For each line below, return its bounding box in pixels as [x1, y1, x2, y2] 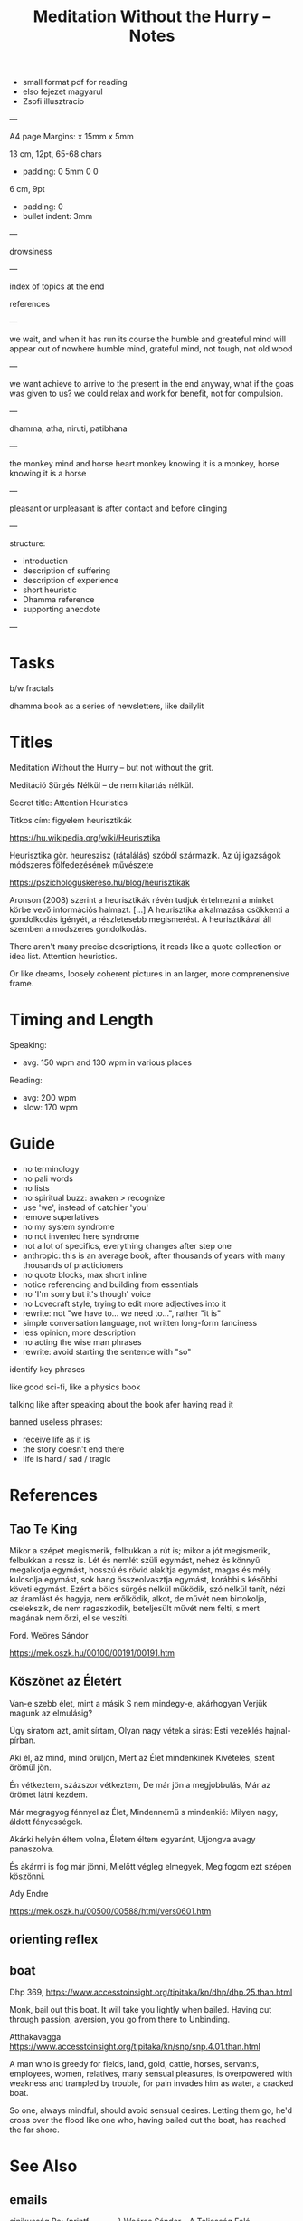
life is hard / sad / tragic [22, 1453, 111, 1464]
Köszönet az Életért [9, 1674, 122, 1689]
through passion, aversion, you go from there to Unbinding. [9, 2014, 231, 2024]
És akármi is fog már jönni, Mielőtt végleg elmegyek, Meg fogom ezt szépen [9, 1860, 292, 1871]
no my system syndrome [22, 1221, 115, 1232]
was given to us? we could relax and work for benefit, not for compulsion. [9, 388, 283, 399]
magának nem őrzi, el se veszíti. [9, 1612, 129, 1623]
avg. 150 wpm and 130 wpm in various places [22, 1057, 193, 1068]
